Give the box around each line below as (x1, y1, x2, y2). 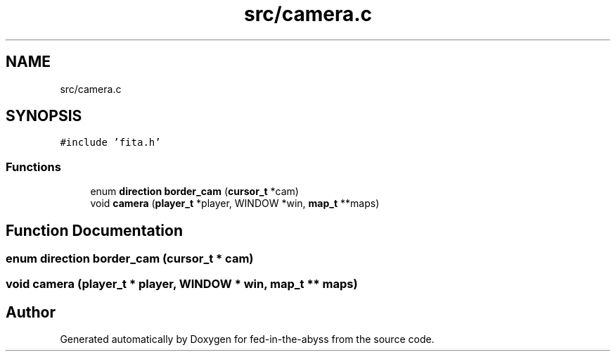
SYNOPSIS (6, 107, 82, 125)
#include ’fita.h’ (60, 137, 161, 149)
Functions (6, 159, 61, 174)
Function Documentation (6, 221, 183, 239)
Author (6, 303, 56, 321)
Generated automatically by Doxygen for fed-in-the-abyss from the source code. (60, 333, 435, 346)
